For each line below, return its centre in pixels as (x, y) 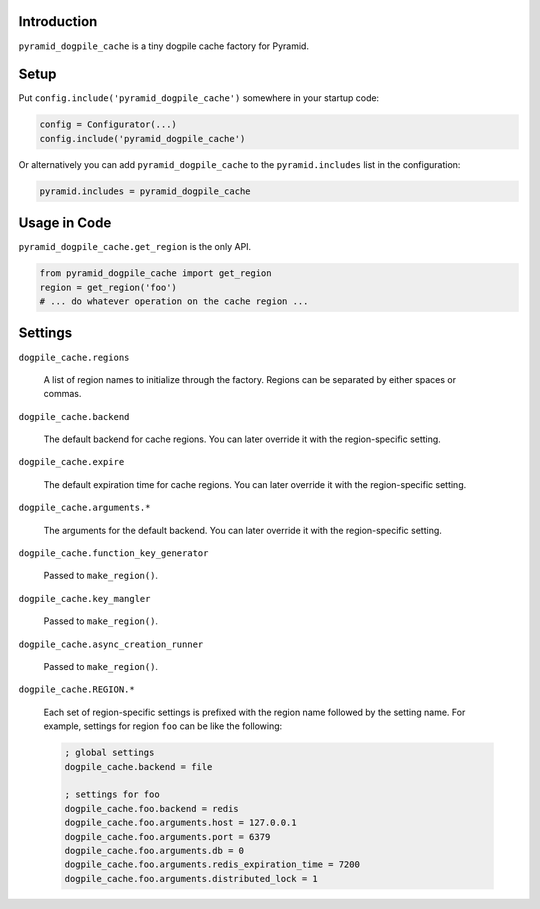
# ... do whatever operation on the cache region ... (174, 301)
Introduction (58, 21)
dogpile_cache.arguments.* (84, 508)
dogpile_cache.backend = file (138, 766)
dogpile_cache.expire (71, 462)
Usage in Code (65, 223)
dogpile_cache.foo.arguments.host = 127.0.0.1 (180, 823)
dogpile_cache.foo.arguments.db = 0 (154, 850)
